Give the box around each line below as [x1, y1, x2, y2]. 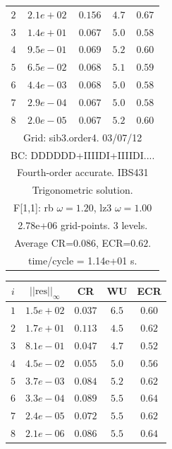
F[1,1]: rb [13, 200, 54, 215]
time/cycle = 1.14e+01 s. [27, 252, 137, 267]
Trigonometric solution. [32, 182, 133, 197]
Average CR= [14, 235, 74, 250]
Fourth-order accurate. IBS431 [16, 165, 149, 180]
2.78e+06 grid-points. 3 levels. [18, 217, 148, 232]
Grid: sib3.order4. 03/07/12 [23, 129, 142, 144]
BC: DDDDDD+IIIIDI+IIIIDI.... [11, 147, 155, 162]
